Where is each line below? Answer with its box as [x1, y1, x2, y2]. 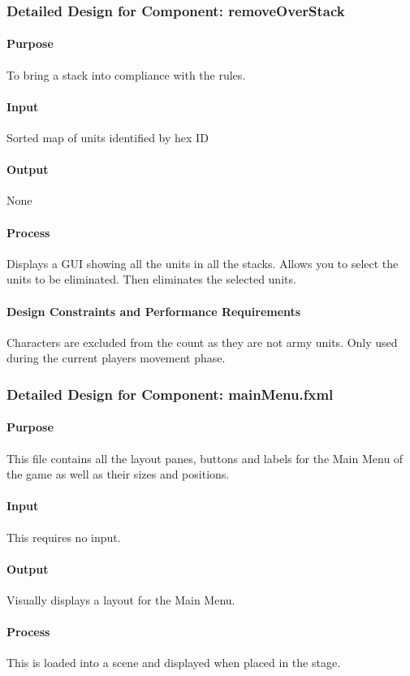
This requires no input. [6, 528, 121, 545]
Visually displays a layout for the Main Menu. [6, 591, 235, 608]
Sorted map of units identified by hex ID [6, 129, 209, 146]
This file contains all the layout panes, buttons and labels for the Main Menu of [6, 449, 404, 466]
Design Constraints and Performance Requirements [6, 302, 301, 319]
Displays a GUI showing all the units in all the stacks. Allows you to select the [6, 254, 399, 271]
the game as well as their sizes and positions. [6, 466, 230, 483]
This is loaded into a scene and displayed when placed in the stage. [6, 654, 341, 671]
